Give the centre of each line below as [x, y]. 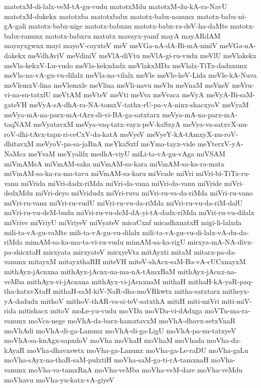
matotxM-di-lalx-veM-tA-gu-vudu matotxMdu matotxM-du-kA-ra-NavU [116, 6]
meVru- [243, 84]
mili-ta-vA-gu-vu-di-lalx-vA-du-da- [195, 232]
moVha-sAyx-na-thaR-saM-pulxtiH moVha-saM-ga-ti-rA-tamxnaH [106, 360]
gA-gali [15, 26]
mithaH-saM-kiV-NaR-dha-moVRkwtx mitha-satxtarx [137, 291]
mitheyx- [236, 291]
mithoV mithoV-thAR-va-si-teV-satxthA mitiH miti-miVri [130, 301]
